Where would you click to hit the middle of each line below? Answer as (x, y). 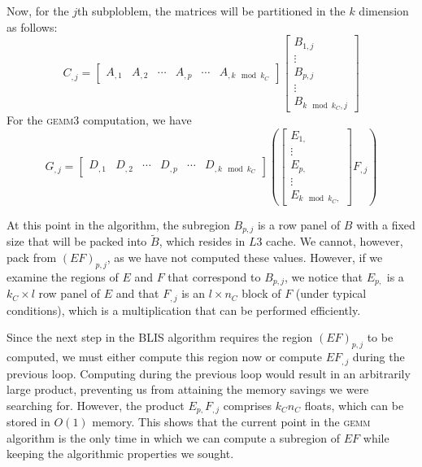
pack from (32, 257)
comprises (248, 405)
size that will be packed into (77, 241)
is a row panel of (299, 224)
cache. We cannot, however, (335, 241)
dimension (384, 11)
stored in (28, 422)
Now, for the (38, 11)
